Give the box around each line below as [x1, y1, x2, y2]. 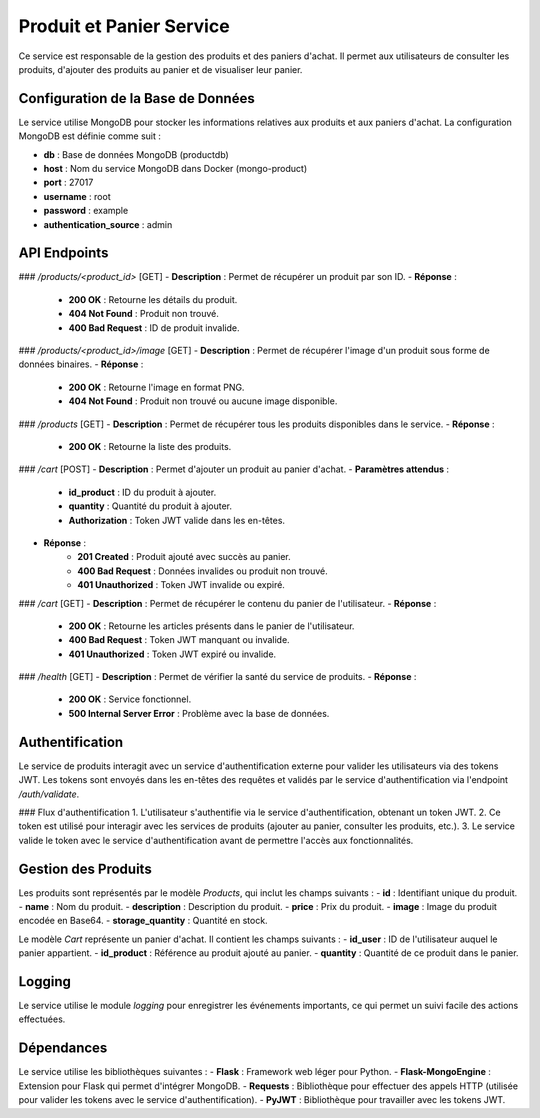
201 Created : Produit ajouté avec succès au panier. [77, 551, 292, 563]
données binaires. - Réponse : [18, 358, 144, 370]
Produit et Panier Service [18, 15, 230, 37]
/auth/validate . [18, 788, 80, 800]
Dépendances [18, 1040, 108, 1057]
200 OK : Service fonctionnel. [68, 693, 192, 705]
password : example [43, 205, 129, 217]
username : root [43, 190, 111, 202]
